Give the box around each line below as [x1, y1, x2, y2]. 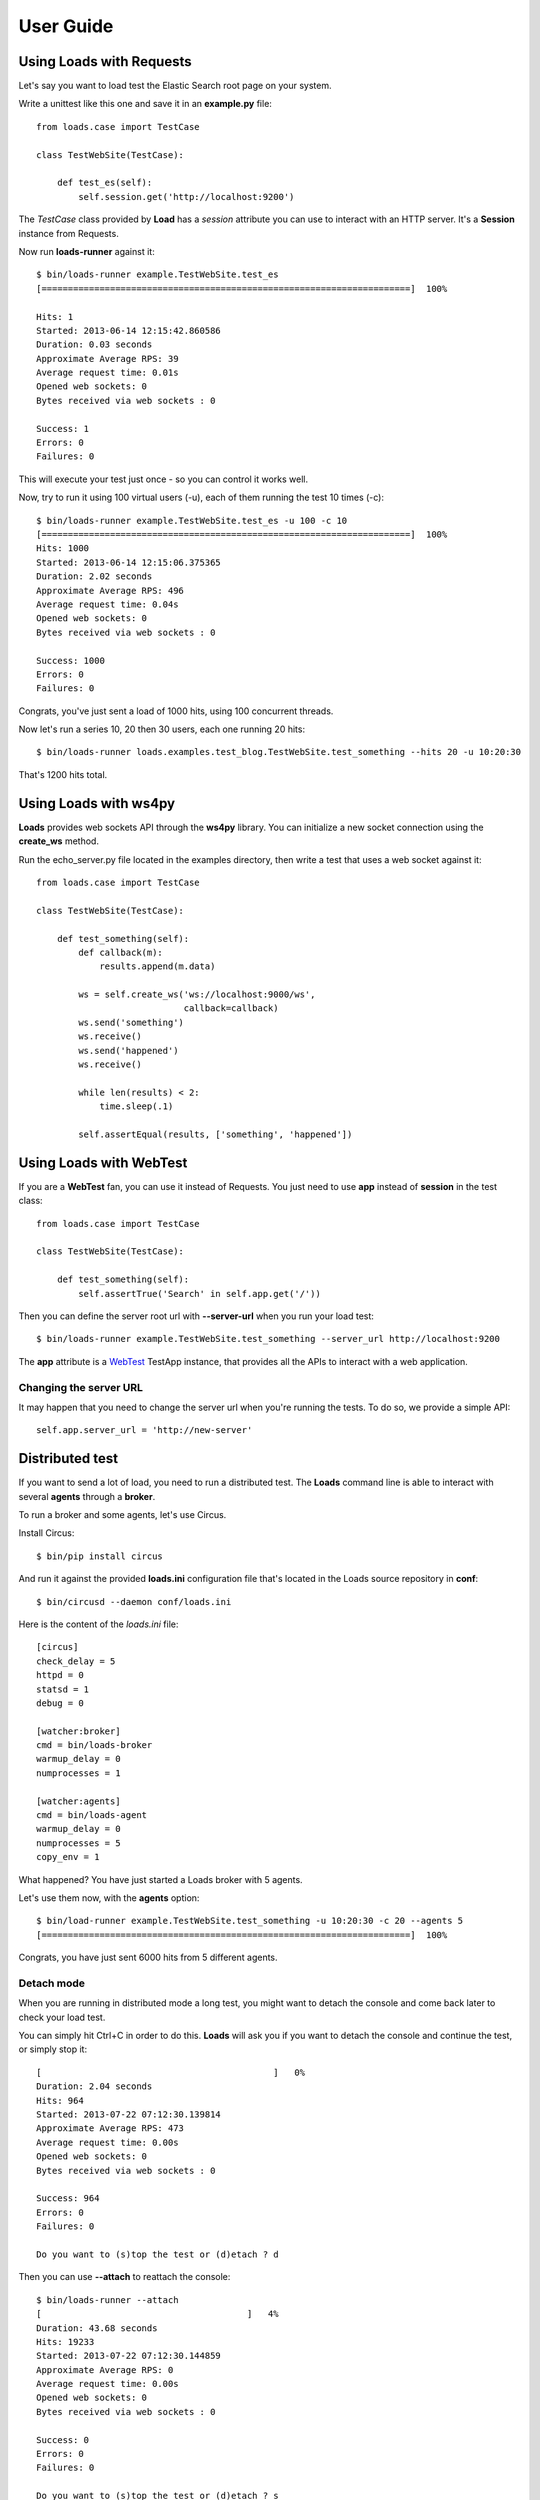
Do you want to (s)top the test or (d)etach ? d [36, 2248, 279, 2260]
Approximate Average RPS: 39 [36, 353, 179, 364]
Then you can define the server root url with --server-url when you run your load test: [18, 1310, 375, 1322]
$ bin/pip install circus [36, 1550, 164, 1562]
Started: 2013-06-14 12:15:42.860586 [36, 325, 222, 336]
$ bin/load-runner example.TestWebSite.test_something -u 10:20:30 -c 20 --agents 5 [36, 1915, 464, 1927]
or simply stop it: [18, 2043, 88, 2055]
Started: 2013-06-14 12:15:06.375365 [36, 556, 222, 568]
